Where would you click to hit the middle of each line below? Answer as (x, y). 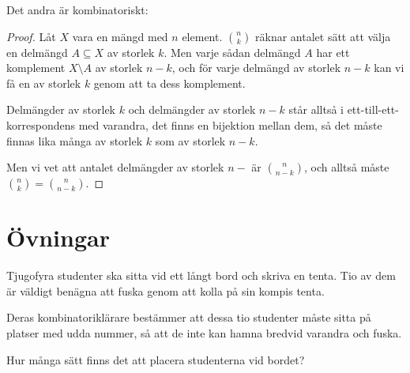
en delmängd (37, 52)
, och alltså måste (347, 167)
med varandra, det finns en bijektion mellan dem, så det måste (230, 124)
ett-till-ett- (373, 109)
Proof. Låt (31, 36)
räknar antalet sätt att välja (323, 36)
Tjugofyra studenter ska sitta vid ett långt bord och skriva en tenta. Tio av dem (201, 275)
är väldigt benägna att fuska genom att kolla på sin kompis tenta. (166, 290)
